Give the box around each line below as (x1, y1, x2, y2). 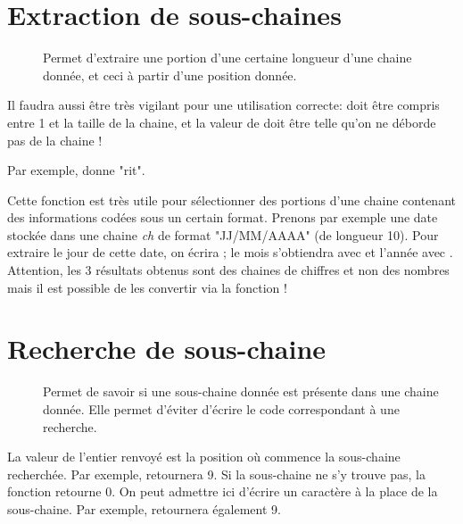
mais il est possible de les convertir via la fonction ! (7, 278, 287, 296)
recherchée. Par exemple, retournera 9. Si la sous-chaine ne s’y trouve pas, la (7, 464, 426, 483)
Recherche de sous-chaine (7, 330, 327, 367)
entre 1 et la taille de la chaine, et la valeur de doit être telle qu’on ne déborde (7, 112, 436, 131)
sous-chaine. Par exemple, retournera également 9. (7, 499, 281, 518)
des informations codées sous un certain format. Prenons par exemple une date (7, 208, 438, 227)
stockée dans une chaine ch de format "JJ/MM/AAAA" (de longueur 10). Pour (7, 225, 439, 244)
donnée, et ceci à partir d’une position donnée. (43, 65, 297, 84)
